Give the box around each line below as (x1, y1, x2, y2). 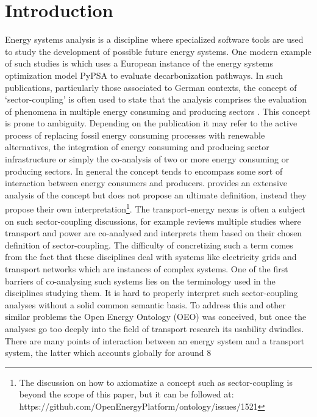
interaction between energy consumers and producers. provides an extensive (5, 176, 287, 189)
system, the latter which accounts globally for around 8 (5, 346, 212, 359)
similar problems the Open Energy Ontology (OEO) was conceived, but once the (5, 310, 307, 323)
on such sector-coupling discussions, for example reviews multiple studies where (5, 214, 301, 227)
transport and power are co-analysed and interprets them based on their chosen (5, 227, 302, 239)
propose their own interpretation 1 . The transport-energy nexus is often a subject (5, 201, 306, 216)
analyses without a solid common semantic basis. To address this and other (5, 298, 286, 311)
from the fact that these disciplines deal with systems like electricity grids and (5, 250, 297, 263)
